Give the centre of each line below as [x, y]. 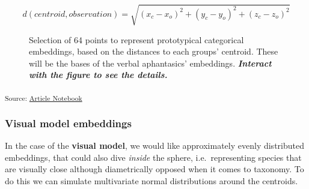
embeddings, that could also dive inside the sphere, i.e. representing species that [153, 157]
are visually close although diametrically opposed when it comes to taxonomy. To [154, 169]
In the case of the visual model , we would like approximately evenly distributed [154, 145]
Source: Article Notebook [44, 97]
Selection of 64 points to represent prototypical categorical [136, 39]
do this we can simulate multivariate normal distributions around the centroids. [151, 181]
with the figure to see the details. [98, 75]
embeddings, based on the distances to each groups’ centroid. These [154, 51]
